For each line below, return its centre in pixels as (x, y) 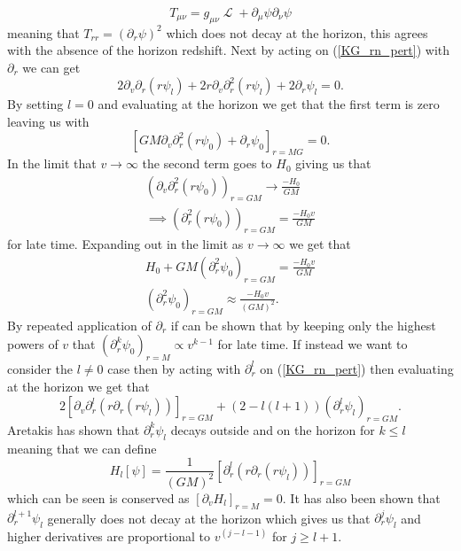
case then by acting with (174, 368)
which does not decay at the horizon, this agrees (297, 32)
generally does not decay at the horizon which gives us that (209, 518)
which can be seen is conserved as (98, 497)
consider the (40, 368)
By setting (35, 104)
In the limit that (52, 163)
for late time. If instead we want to (313, 344)
